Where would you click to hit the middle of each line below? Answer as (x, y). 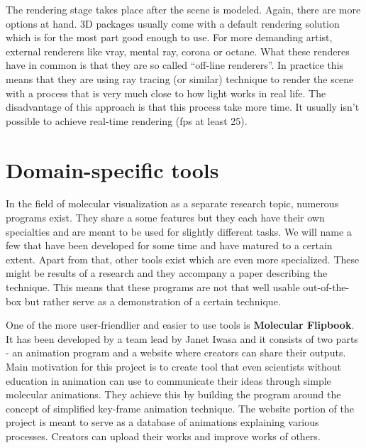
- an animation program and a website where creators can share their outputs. (176, 353)
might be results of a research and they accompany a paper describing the (167, 273)
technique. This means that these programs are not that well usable (153, 287)
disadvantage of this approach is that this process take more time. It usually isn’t (183, 107)
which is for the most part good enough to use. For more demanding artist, (169, 37)
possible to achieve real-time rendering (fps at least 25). (127, 120)
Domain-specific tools (112, 169)
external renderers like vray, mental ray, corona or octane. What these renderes (178, 51)
